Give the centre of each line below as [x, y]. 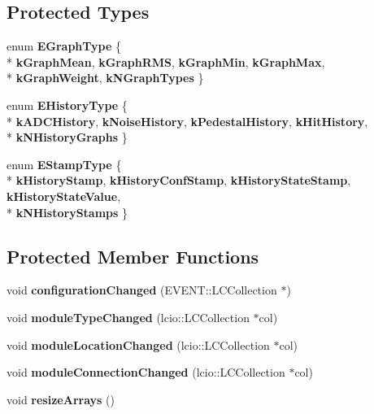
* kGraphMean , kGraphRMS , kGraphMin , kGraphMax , [166, 61]
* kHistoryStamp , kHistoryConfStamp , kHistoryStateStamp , [179, 180]
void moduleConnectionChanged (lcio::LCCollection [146, 372]
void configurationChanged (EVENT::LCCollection [142, 290]
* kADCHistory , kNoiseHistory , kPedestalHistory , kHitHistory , [187, 121]
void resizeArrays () [61, 399]
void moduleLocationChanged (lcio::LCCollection [138, 344]
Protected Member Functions [133, 256]
